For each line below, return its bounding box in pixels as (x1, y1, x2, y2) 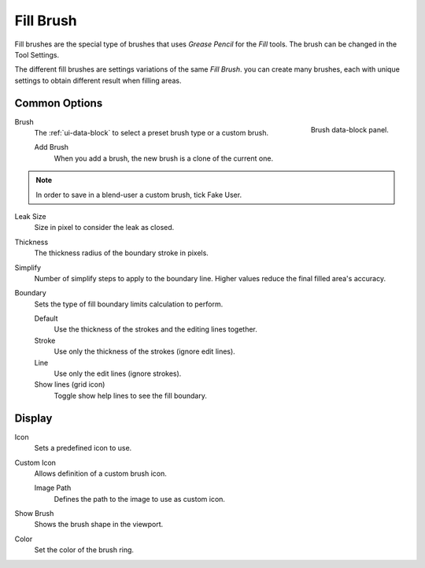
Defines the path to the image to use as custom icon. (54, 494, 226, 503)
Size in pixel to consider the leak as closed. (34, 223, 175, 232)
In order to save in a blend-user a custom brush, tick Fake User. (35, 190, 242, 199)
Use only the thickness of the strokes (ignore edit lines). (54, 347, 235, 356)
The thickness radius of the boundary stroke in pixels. (34, 248, 209, 258)
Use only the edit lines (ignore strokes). (54, 369, 182, 378)
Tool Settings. (14, 50, 60, 59)
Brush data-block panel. (310, 125, 389, 135)
